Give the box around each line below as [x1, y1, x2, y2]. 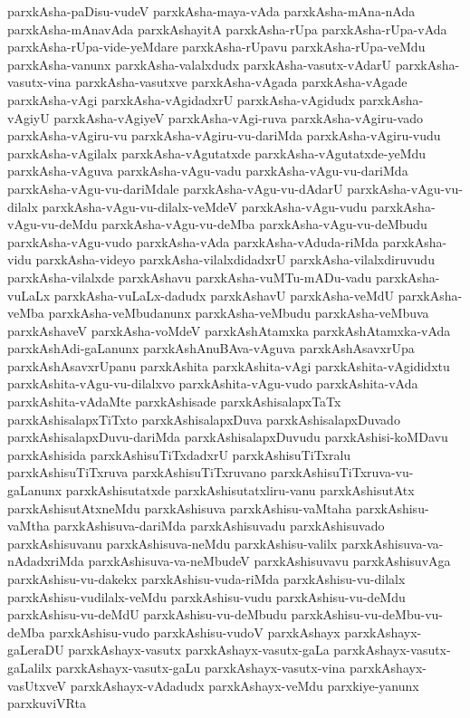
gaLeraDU [7, 640, 64, 659]
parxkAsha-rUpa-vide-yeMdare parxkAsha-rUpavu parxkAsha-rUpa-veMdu [7, 37, 426, 56]
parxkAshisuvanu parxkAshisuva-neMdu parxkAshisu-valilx [7, 533, 338, 552]
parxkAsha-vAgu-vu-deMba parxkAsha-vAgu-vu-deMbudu [101, 215, 427, 234]
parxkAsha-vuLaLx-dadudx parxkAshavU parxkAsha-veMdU [53, 285, 395, 304]
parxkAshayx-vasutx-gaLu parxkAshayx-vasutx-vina [55, 657, 346, 676]
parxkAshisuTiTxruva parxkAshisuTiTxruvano [7, 463, 266, 482]
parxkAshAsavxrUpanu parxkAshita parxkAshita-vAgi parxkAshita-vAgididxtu [7, 356, 450, 375]
